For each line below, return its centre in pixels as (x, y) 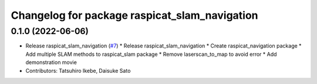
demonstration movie (51, 62)
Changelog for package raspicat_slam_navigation (134, 15)
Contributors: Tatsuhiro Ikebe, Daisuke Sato (78, 70)
